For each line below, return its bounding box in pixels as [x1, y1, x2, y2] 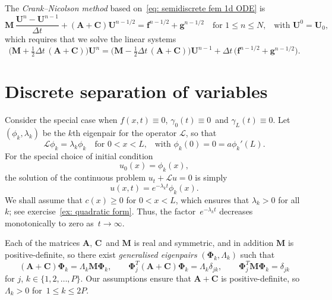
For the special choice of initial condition [5, 149, 153, 162]
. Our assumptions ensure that [80, 271, 191, 284]
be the [42, 127, 66, 138]
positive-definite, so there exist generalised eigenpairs [5, 248, 197, 261]
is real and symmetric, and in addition [134, 236, 274, 249]
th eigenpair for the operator [72, 127, 177, 138]
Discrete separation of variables [5, 79, 268, 103]
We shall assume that [5, 193, 83, 206]
